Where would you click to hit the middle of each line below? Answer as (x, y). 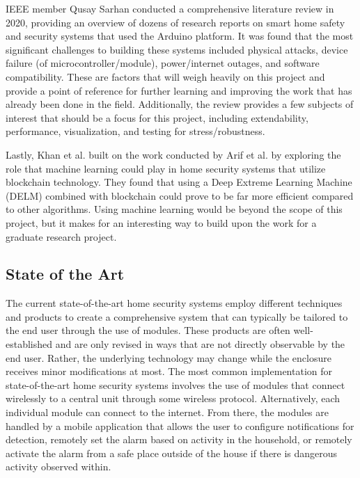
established (29, 344)
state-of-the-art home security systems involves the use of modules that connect (175, 384)
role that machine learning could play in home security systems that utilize (166, 168)
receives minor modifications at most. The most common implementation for (169, 371)
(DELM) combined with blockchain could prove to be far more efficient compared (180, 195)
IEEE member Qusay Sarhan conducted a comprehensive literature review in (170, 8)
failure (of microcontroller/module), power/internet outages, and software (163, 63)
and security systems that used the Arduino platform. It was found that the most (180, 36)
